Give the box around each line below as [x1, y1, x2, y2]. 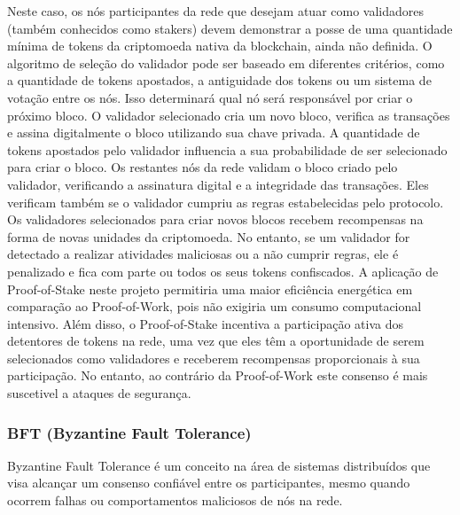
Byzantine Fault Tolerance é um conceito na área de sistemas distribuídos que [7, 456, 431, 474]
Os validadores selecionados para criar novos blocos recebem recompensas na [7, 210, 424, 229]
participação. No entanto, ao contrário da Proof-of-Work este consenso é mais [7, 366, 428, 385]
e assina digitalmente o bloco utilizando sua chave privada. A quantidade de [7, 123, 420, 142]
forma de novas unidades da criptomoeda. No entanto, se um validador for [7, 227, 410, 246]
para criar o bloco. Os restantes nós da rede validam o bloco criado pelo [7, 158, 398, 176]
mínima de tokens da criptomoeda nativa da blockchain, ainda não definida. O [7, 36, 433, 55]
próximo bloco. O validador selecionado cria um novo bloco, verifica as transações [7, 105, 450, 124]
